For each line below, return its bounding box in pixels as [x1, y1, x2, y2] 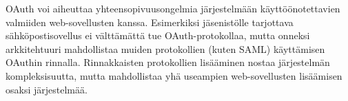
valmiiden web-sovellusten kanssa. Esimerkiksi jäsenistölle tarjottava [6, 14, 294, 29]
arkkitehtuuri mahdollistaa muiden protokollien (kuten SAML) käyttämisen [6, 41, 325, 56]
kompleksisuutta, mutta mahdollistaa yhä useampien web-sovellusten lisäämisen [6, 68, 342, 82]
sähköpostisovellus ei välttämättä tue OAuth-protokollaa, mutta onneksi [6, 28, 310, 43]
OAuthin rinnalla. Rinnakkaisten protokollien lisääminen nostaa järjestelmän [6, 55, 330, 69]
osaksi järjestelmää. [6, 82, 88, 96]
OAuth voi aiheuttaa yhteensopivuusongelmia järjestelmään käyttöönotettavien [6, 1, 340, 15]
